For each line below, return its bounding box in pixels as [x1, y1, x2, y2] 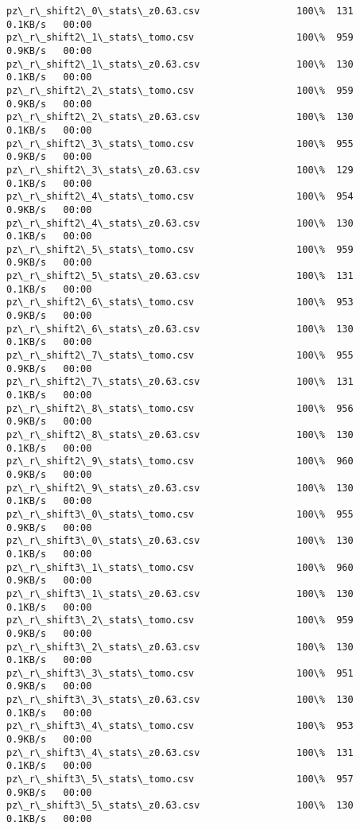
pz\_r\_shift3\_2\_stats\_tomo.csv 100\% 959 [6, 615, 354, 626]
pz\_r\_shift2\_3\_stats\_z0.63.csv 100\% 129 [6, 164, 354, 176]
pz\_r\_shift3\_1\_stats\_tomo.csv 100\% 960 [6, 561, 354, 573]
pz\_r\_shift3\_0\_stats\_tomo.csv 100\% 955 [6, 508, 354, 520]
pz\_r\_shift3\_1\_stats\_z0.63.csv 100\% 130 [6, 588, 354, 599]
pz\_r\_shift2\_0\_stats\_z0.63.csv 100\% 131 [6, 6, 354, 17]
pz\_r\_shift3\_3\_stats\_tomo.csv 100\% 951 [6, 667, 354, 679]
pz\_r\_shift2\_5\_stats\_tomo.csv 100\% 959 [6, 243, 354, 255]
